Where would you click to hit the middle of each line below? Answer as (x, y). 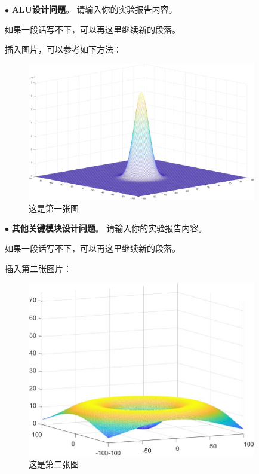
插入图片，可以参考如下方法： (63, 49)
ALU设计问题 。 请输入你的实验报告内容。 (94, 9)
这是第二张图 (54, 464)
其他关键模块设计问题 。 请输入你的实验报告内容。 (109, 228)
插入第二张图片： (38, 268)
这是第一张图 (54, 208)
